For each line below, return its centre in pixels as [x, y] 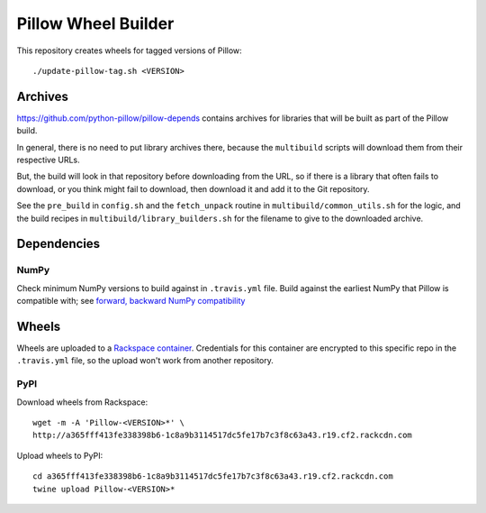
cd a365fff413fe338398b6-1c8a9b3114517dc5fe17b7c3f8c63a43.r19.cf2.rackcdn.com [213, 476]
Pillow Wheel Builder [95, 23]
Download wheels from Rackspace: [82, 402]
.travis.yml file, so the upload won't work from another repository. [145, 361]
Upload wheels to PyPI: [60, 455]
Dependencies [58, 244]
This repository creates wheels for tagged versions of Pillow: [129, 50]
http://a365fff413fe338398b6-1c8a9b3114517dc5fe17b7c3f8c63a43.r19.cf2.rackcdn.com [223, 435]
